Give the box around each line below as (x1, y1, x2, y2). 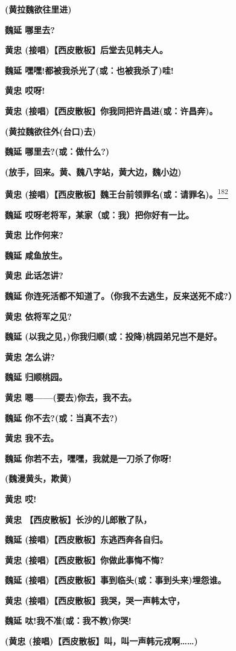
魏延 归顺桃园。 (5, 371, 68, 383)
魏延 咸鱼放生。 (5, 248, 68, 261)
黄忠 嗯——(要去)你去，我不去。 (5, 390, 137, 403)
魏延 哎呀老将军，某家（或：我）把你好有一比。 (5, 208, 194, 221)
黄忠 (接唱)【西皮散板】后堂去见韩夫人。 (5, 44, 168, 56)
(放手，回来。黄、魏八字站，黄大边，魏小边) (5, 165, 182, 178)
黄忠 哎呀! (5, 84, 45, 97)
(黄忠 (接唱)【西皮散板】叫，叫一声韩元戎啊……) (5, 635, 198, 647)
